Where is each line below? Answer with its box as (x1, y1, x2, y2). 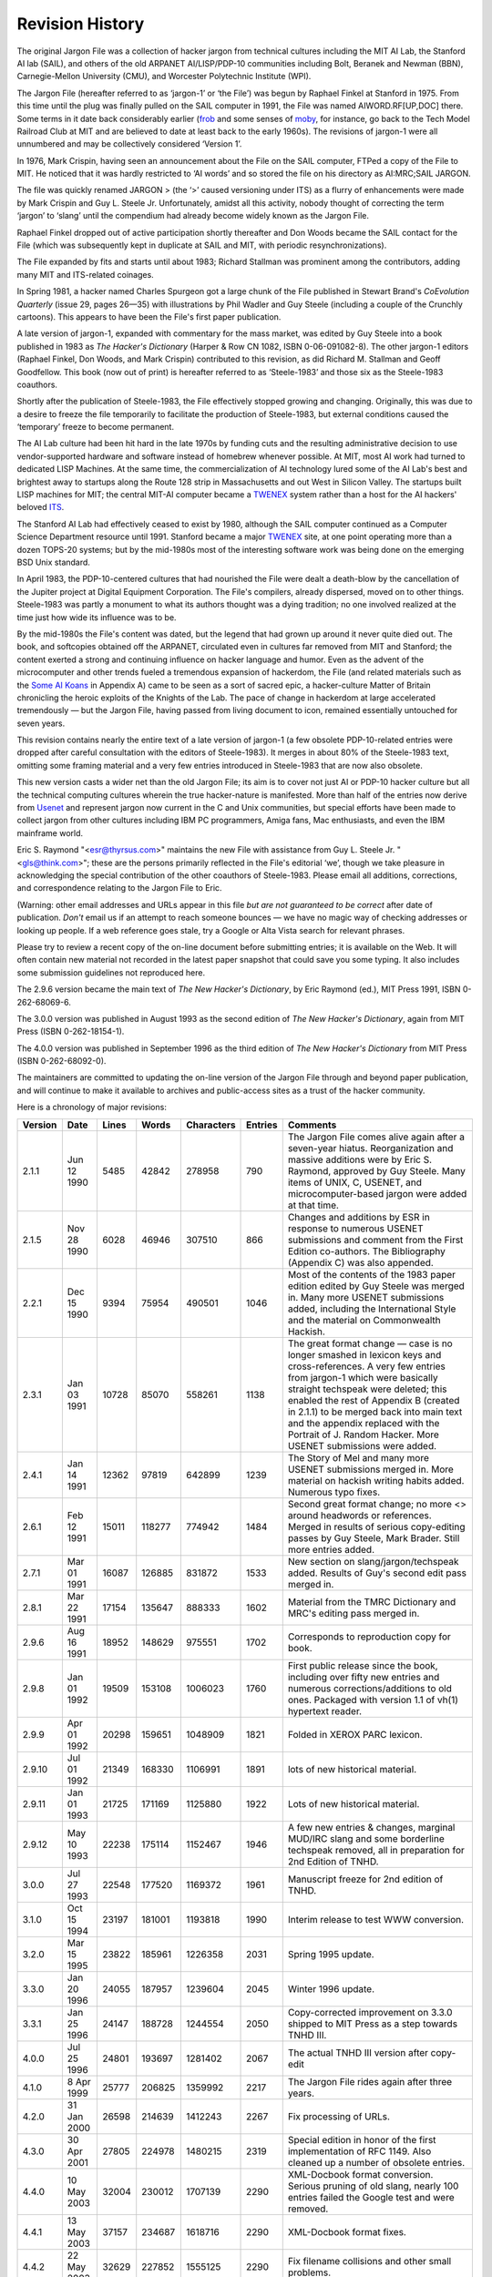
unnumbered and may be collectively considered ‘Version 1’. (16, 138, 242, 149)
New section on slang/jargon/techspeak (287, 1555, 459, 1567)
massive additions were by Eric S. (287, 1153, 433, 1166)
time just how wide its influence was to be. (16, 611, 177, 623)
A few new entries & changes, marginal (287, 1821, 456, 1833)
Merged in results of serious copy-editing (287, 1520, 466, 1533)
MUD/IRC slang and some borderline (287, 1832, 446, 1844)
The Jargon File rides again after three (287, 2075, 453, 2088)
